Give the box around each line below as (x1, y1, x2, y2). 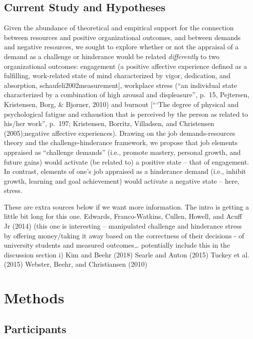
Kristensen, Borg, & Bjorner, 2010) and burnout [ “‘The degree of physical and (4, 99, 239, 109)
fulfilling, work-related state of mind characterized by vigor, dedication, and (4, 70, 231, 81)
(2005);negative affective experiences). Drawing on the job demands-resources (4, 127, 235, 138)
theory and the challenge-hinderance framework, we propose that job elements (4, 137, 238, 148)
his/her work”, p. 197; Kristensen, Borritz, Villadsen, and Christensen (4, 118, 214, 128)
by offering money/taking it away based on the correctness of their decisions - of (4, 230, 244, 240)
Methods (4, 288, 64, 308)
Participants (4, 321, 66, 336)
